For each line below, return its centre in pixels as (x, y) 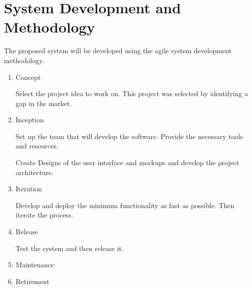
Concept (28, 77)
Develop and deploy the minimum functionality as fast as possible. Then (125, 205)
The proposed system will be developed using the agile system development (118, 51)
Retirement (33, 281)
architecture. (35, 172)
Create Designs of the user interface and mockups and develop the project (127, 162)
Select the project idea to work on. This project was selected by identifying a (132, 93)
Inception (30, 120)
